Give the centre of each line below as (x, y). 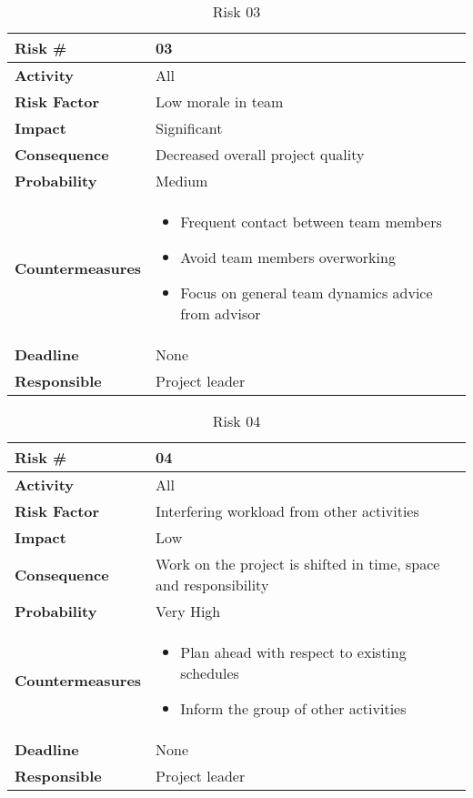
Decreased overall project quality (260, 154)
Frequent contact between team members (311, 222)
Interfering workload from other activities (287, 511)
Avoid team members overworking (288, 257)
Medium (182, 181)
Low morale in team (220, 101)
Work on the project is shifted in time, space (298, 564)
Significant (189, 128)
